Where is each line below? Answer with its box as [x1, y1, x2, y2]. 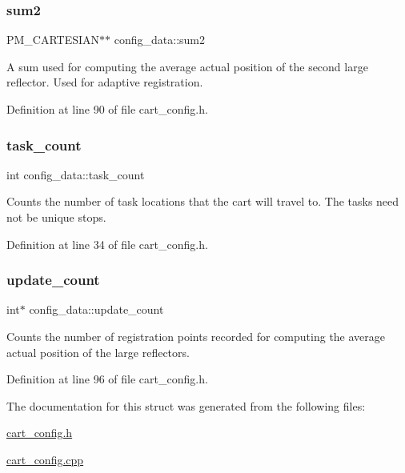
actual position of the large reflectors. [6, 343, 190, 360]
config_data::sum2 [114, 31, 206, 48]
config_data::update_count [29, 301, 164, 318]
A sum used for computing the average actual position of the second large [6, 58, 368, 74]
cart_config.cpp [6, 451, 84, 467]
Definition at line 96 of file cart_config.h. [6, 371, 208, 387]
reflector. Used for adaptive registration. [6, 74, 203, 90]
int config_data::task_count [6, 166, 145, 182]
